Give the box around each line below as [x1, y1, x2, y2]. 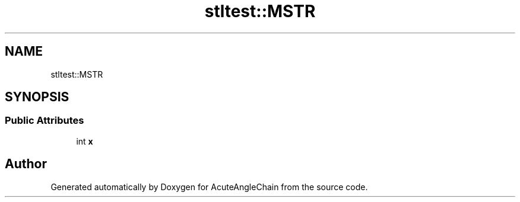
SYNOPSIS [5, 89, 69, 105]
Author [5, 156, 47, 172]
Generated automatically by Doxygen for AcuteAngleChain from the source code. [50, 181, 368, 192]
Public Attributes [5, 114, 84, 127]
